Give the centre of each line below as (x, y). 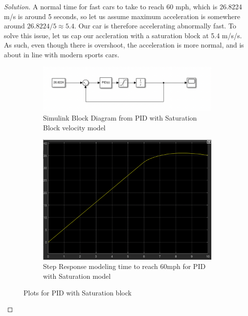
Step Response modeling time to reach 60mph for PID (124, 266)
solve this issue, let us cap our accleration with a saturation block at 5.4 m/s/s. (123, 35)
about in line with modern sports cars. (62, 54)
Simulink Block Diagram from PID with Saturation (120, 118)
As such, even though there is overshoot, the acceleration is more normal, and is (124, 45)
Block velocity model (74, 127)
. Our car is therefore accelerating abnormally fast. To (155, 26)
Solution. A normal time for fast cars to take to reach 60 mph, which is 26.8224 (123, 6)
